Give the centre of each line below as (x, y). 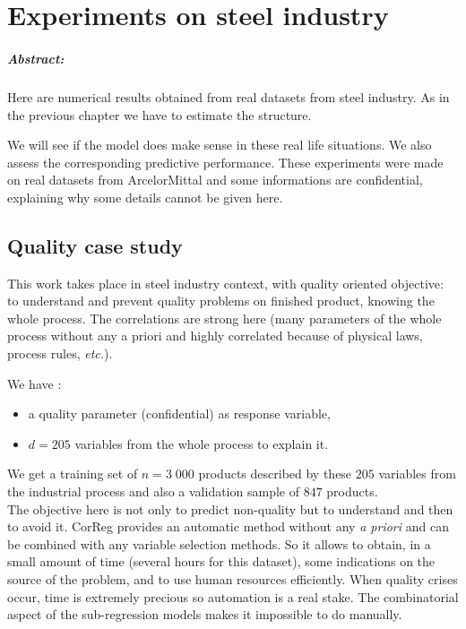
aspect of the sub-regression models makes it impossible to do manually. (205, 614)
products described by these (275, 474)
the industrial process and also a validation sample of (153, 491)
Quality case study (95, 245)
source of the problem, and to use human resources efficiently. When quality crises (233, 579)
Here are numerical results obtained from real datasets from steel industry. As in (229, 96)
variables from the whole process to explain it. (202, 443)
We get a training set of (73, 474)
